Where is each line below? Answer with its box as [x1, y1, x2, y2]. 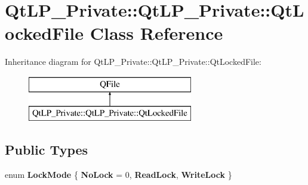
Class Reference [90, 21, 223, 45]
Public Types [5, 140, 88, 159]
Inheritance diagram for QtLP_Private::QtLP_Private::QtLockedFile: [5, 55, 261, 68]
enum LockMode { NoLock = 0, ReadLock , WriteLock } [5, 168, 232, 181]
